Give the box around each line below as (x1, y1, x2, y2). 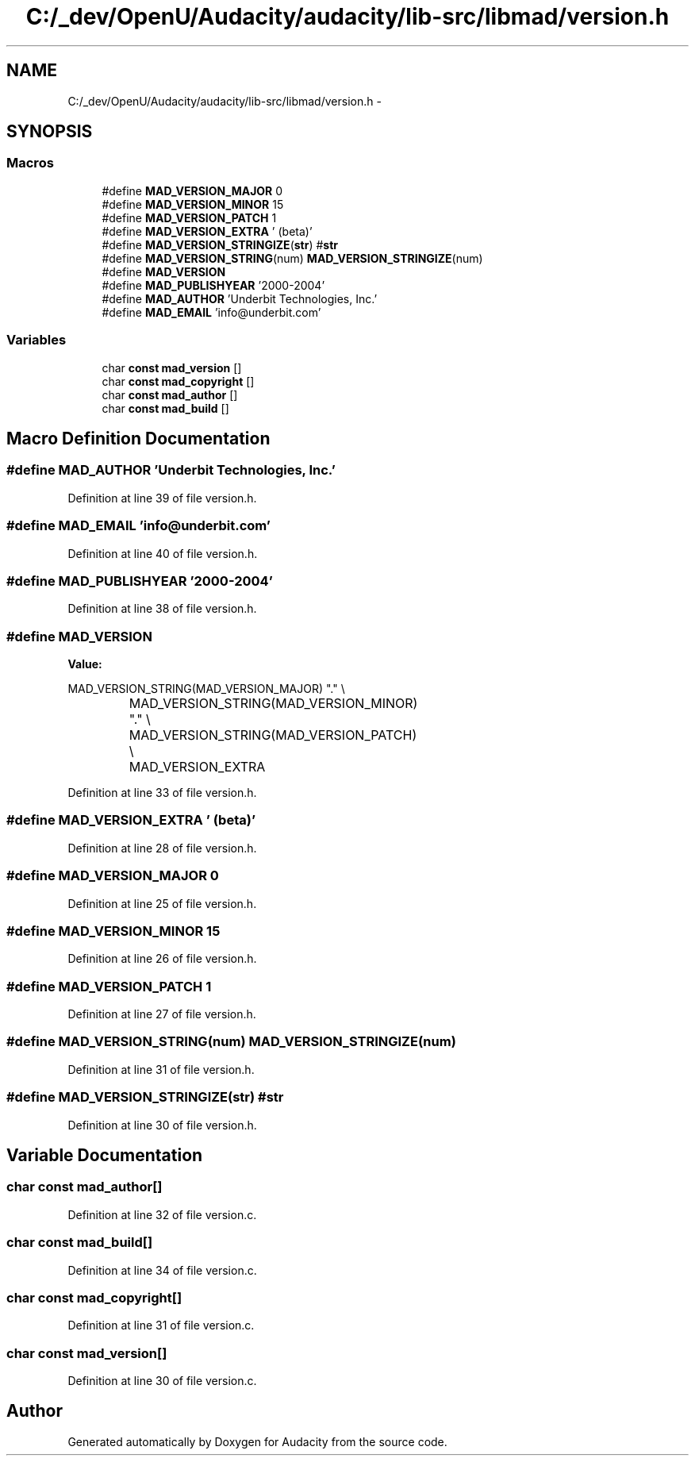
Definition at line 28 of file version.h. (67, 841, 257, 855)
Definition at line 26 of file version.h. (67, 952, 257, 966)
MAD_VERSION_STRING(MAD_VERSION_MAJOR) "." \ (67, 682, 345, 696)
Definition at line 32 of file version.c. (67, 1207, 257, 1222)
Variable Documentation (6, 1145, 203, 1165)
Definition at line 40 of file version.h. (67, 546, 258, 560)
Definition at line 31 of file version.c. (67, 1318, 255, 1333)
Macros (6, 155, 54, 171)
